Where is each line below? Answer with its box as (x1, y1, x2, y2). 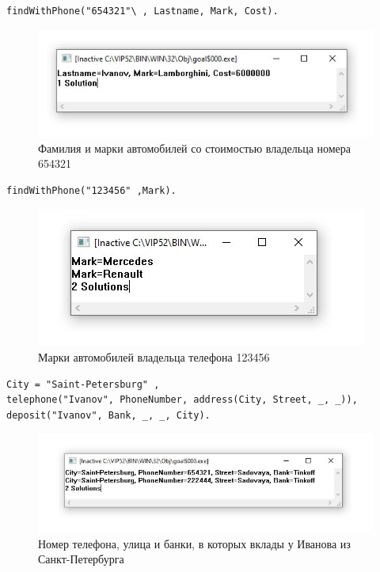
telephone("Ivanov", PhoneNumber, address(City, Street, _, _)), (6, 394, 358, 406)
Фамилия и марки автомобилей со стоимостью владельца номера (38, 139, 351, 156)
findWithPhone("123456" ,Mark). (6, 184, 177, 196)
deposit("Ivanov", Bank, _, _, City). (6, 409, 211, 421)
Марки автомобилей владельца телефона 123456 (38, 348, 270, 365)
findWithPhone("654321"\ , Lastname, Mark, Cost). (6, 6, 279, 17)
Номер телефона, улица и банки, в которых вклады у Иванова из (38, 535, 351, 551)
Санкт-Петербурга (38, 551, 124, 567)
